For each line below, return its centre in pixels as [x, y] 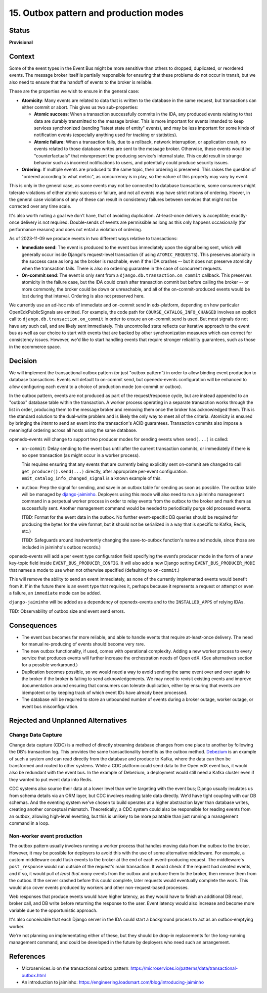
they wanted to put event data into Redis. [51, 779]
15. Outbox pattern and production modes [96, 13]
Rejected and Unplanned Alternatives [68, 720]
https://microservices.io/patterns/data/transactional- [184, 968]
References [27, 957]
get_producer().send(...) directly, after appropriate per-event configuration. [105, 471]
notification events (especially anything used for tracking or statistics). [106, 135]
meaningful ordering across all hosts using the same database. [73, 430]
